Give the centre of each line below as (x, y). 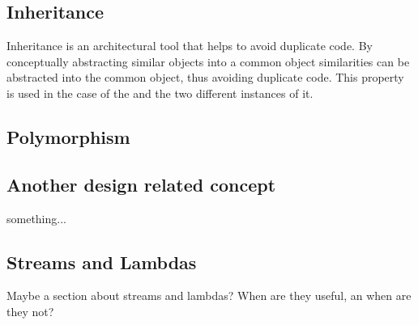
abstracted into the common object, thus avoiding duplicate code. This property (205, 77)
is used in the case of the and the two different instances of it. (160, 93)
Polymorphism (68, 136)
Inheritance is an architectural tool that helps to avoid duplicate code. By (190, 46)
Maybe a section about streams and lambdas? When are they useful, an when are (209, 295)
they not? (30, 311)
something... (36, 218)
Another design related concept (141, 184)
